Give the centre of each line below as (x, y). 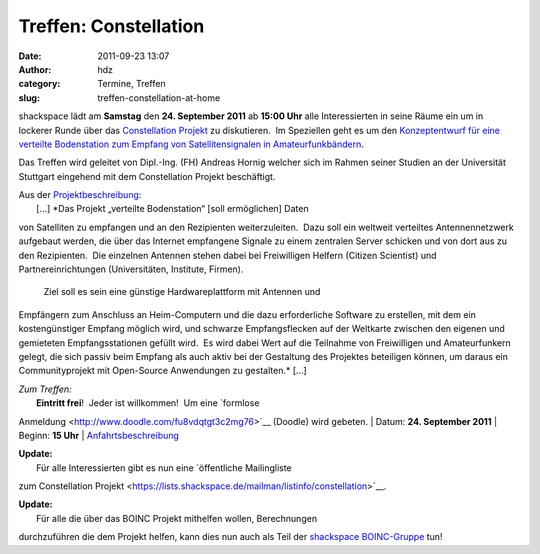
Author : (35, 69)
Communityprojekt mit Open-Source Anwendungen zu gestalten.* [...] (162, 371)
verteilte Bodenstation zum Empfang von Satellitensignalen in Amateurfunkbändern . (191, 144)
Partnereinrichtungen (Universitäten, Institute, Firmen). (131, 269)
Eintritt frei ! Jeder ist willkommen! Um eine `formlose (148, 403)
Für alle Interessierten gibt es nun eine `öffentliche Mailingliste (164, 467)
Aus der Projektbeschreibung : (80, 195)
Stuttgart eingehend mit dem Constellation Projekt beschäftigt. (147, 176)
